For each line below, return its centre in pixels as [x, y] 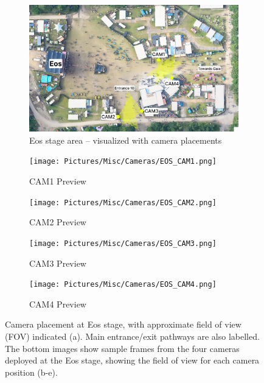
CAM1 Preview [58, 181]
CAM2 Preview [58, 222]
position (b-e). [31, 372]
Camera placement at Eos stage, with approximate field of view [123, 324]
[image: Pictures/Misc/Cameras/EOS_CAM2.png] [123, 202]
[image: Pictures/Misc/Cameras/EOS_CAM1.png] [123, 162]
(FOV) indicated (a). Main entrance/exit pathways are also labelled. [132, 336]
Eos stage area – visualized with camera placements [126, 140]
